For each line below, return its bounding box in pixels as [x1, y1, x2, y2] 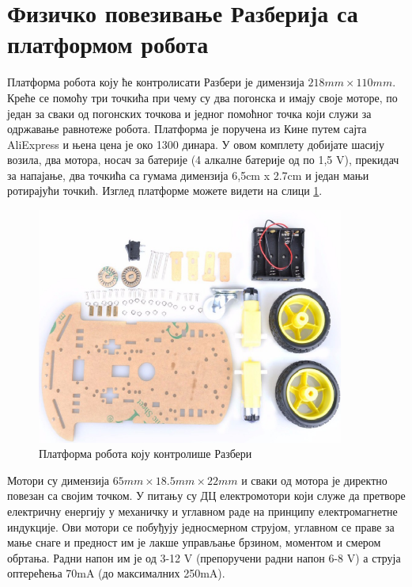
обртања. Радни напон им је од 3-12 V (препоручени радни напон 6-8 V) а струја [7, 549, 401, 566]
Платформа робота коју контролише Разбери [39, 445, 252, 462]
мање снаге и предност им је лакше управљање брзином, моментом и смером [7, 534, 381, 551]
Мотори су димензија [7, 471, 110, 488]
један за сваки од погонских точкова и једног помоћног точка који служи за [7, 105, 372, 121]
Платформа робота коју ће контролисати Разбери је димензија [7, 74, 304, 90]
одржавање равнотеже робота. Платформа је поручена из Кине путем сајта [7, 120, 367, 137]
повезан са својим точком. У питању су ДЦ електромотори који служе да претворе [7, 487, 406, 504]
